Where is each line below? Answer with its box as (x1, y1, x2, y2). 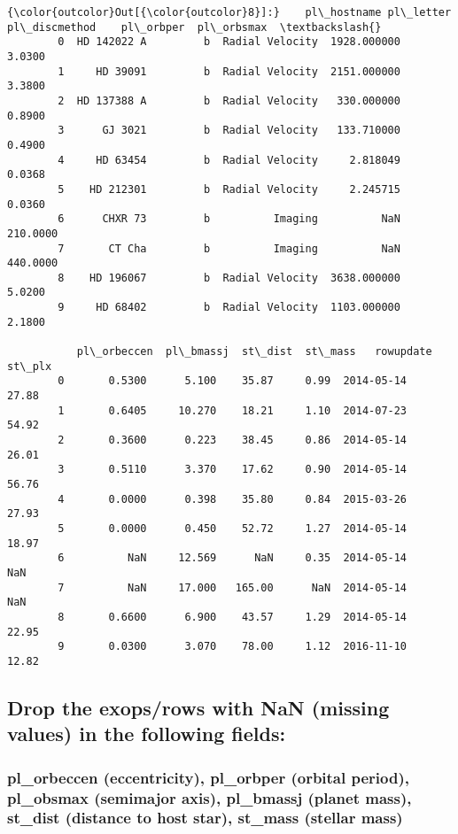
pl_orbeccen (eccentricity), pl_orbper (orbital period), (7, 766, 409, 788)
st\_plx (7, 359, 52, 373)
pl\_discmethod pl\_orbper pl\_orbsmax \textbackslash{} (7, 20, 382, 34)
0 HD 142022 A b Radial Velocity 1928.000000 (58, 35, 400, 49)
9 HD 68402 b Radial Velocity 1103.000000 (58, 301, 400, 314)
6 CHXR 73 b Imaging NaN (58, 212, 400, 226)
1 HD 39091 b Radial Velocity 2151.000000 (58, 65, 400, 78)
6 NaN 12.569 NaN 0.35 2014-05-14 (58, 552, 408, 565)
